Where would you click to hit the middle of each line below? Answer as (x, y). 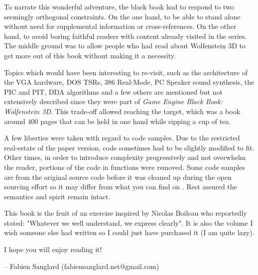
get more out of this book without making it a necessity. (90, 55)
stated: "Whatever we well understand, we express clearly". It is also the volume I (129, 222)
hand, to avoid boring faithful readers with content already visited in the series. (126, 36)
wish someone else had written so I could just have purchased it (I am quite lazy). (129, 232)
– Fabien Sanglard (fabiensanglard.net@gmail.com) (82, 266)
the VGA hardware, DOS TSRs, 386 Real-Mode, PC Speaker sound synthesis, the (129, 82)
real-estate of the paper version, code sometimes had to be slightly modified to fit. (129, 147)
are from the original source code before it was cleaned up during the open (118, 177)
